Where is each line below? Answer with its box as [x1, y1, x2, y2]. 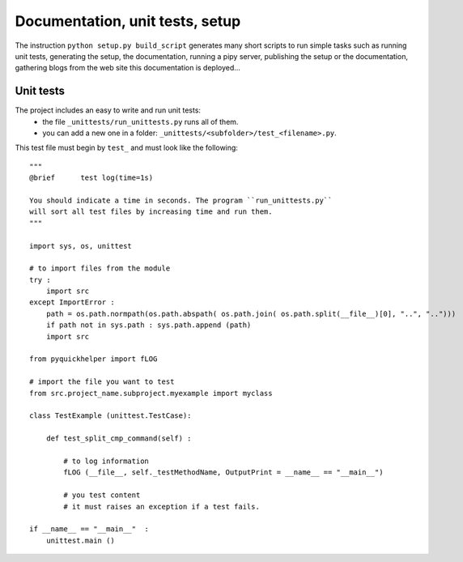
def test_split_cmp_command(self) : [45, 434, 192, 443]
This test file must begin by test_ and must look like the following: [15, 143, 239, 153]
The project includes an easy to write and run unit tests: [15, 105, 202, 115]
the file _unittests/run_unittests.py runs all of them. [42, 117, 239, 126]
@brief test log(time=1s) [29, 173, 154, 182]
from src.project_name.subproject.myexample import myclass [29, 389, 273, 398]
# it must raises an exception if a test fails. [63, 502, 261, 511]
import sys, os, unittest [29, 241, 133, 250]
